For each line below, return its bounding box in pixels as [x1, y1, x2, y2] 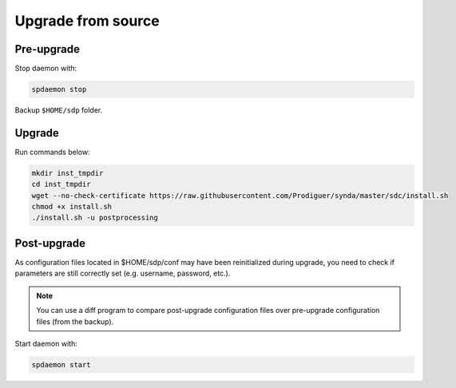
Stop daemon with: [14, 64, 77, 73]
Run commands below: [14, 147, 91, 156]
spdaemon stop [31, 85, 87, 94]
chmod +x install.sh [31, 202, 112, 212]
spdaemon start [31, 360, 91, 369]
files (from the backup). [36, 316, 114, 327]
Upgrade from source [14, 12, 160, 30]
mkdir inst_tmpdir [31, 168, 104, 177]
